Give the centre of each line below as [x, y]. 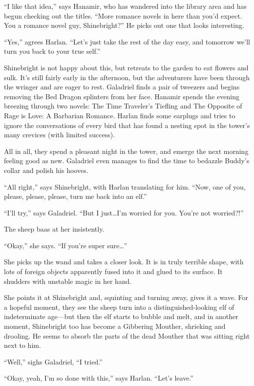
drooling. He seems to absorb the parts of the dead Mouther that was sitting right [127, 335]
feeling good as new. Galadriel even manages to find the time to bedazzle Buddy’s [127, 161]
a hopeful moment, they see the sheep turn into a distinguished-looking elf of [119, 307]
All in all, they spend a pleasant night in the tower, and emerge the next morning [126, 151]
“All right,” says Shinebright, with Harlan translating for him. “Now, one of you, [125, 186]
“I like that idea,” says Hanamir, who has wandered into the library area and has [126, 6]
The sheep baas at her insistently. [54, 229]
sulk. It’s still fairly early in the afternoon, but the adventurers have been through [127, 77]
